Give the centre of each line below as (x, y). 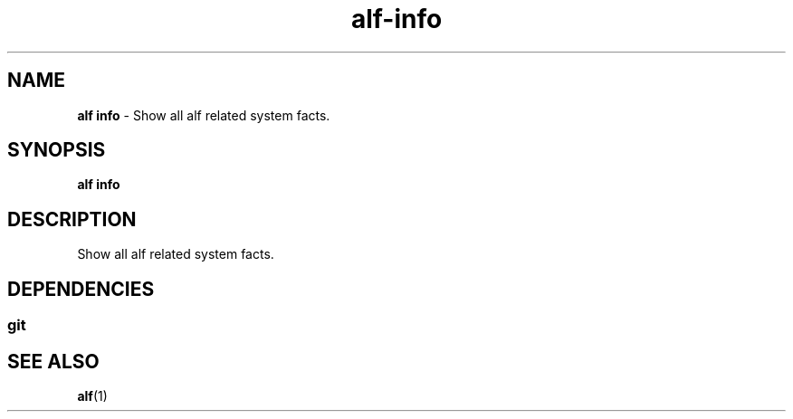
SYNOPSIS (57, 150)
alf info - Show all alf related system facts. (204, 115)
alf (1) (92, 395)
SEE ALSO (53, 361)
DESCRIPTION (72, 219)
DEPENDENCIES (81, 289)
